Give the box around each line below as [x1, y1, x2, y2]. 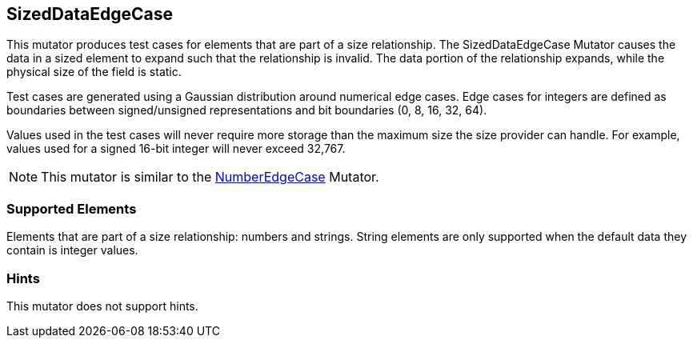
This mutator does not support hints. [6, 298, 198, 313]
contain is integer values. [6, 243, 138, 258]
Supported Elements [6, 200, 137, 217]
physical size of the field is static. [6, 65, 182, 79]
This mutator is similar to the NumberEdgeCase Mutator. [41, 169, 379, 186]
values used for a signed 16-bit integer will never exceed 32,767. [6, 142, 346, 156]
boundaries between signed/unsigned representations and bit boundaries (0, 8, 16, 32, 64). [6, 103, 487, 118]
